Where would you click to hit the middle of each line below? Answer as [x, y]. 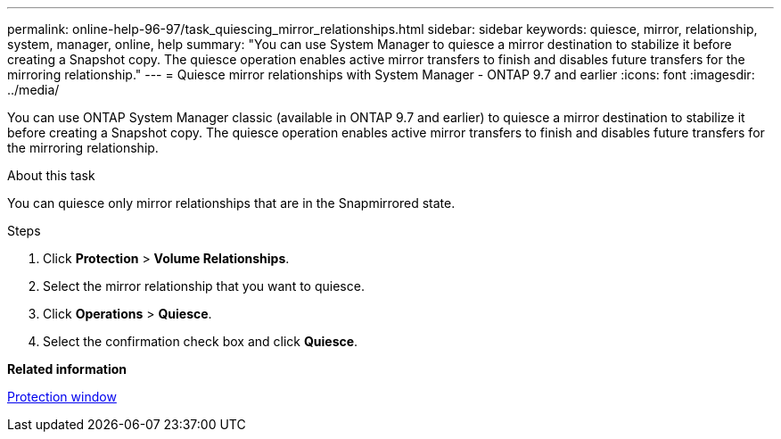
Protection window [62, 397]
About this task [51, 175]
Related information [67, 369]
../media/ [33, 90]
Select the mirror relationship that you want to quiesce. [204, 286]
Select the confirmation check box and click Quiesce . [201, 341]
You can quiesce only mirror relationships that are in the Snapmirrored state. [231, 203]
